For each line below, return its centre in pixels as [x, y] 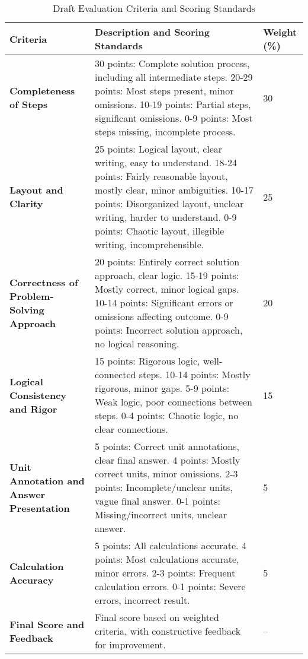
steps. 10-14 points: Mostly [195, 374]
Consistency [38, 395]
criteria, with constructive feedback [168, 631]
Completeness [42, 91]
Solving [27, 309]
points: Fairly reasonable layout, [161, 176]
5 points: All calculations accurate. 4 [171, 545]
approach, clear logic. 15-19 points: [167, 275]
